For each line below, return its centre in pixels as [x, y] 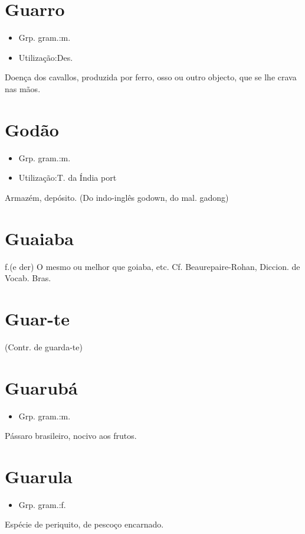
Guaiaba [39, 238]
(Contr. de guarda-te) [44, 346]
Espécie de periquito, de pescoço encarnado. [84, 524]
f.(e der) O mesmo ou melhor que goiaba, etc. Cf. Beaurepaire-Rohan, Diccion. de [152, 266]
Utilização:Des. [46, 57]
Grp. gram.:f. [42, 504]
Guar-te [37, 318]
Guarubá [41, 387]
